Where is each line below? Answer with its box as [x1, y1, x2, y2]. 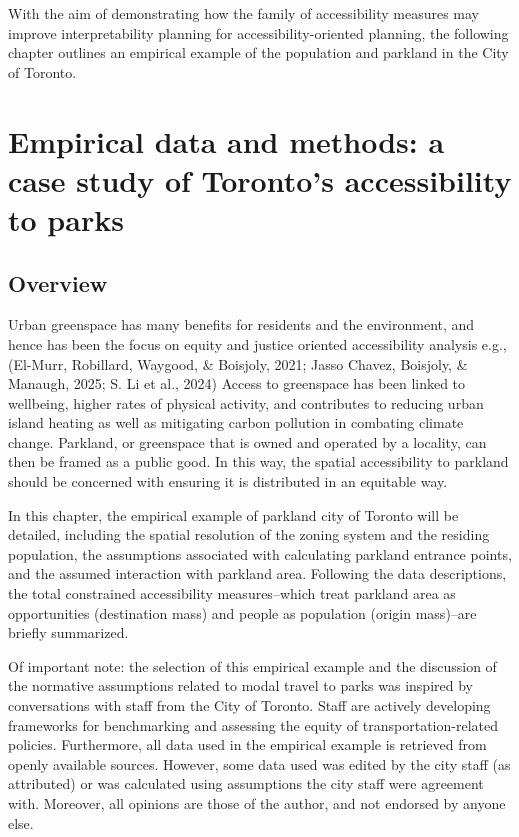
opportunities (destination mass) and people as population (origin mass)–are [8, 602, 477, 623]
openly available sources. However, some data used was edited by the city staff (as [8, 753, 511, 774]
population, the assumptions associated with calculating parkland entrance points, [8, 543, 512, 564]
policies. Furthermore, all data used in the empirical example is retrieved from [8, 734, 487, 755]
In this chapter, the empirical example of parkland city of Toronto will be [8, 504, 459, 525]
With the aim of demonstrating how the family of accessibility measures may [8, 3, 479, 23]
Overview [8, 267, 108, 298]
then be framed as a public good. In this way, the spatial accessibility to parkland [8, 451, 509, 472]
